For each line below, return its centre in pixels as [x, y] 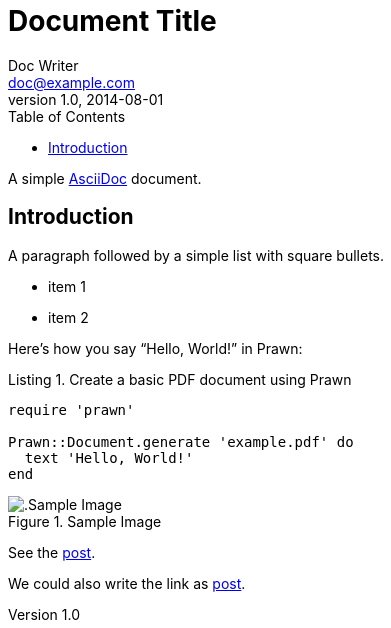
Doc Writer [43, 65]
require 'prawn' [71, 409]
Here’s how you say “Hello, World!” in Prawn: [155, 348]
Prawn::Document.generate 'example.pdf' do [181, 441]
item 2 [68, 317]
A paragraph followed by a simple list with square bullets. [196, 255]
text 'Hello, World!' [109, 457]
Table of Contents [67, 116]
